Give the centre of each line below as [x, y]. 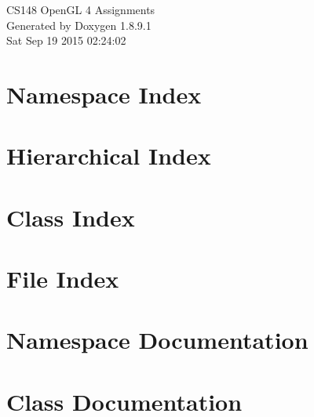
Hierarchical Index [109, 156]
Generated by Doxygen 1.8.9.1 [79, 25]
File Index [63, 279]
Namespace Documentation [157, 340]
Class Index [71, 217]
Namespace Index [104, 94]
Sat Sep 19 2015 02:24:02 [66, 40]
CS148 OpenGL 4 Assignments [81, 9]
